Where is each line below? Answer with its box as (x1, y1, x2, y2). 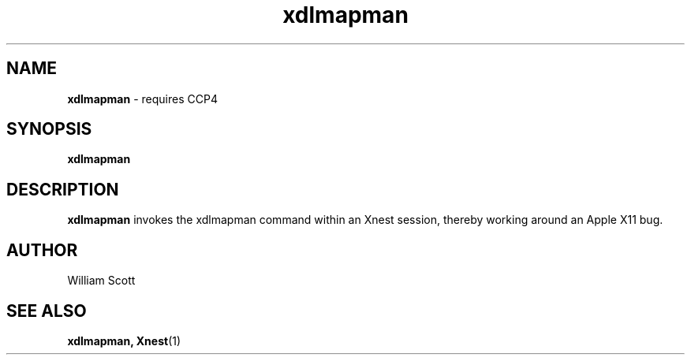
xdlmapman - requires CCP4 (67, 91, 218, 106)
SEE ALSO (6, 300, 87, 321)
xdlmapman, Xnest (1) (67, 333, 181, 348)
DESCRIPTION (6, 179, 119, 199)
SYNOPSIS (6, 119, 92, 140)
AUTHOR (6, 240, 78, 260)
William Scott (67, 274, 136, 288)
